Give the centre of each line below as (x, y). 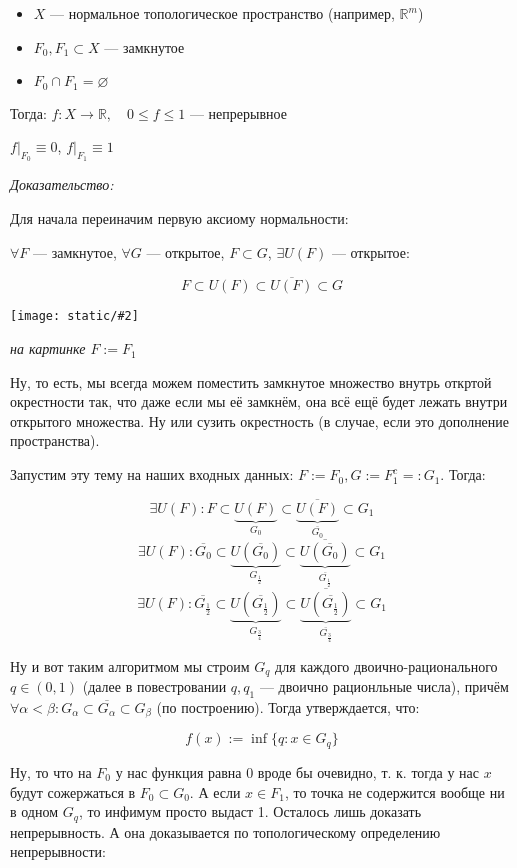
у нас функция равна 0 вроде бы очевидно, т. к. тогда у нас (297, 771)
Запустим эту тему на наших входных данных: (152, 474)
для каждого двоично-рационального (386, 665)
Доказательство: (62, 184)
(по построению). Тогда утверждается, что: (288, 707)
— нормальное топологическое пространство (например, (222, 13)
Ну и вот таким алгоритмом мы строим (130, 665)
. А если (215, 791)
